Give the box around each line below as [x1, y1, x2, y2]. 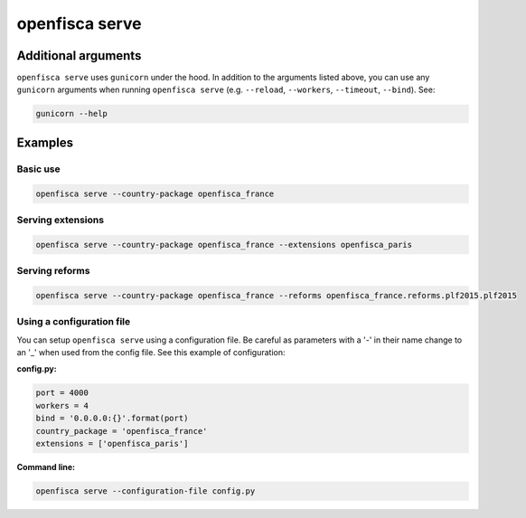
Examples [16, 135, 74, 150]
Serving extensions [16, 213, 104, 226]
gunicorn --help [35, 108, 108, 119]
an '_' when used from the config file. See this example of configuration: [16, 347, 286, 357]
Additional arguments [16, 48, 142, 63]
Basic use [16, 163, 61, 175]
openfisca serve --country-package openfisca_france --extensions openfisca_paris [35, 240, 413, 250]
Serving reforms [16, 265, 90, 278]
